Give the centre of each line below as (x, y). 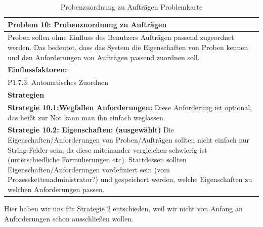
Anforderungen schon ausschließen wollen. (69, 218)
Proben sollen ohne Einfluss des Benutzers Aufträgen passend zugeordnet (121, 37)
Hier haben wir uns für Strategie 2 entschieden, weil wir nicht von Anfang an (123, 209)
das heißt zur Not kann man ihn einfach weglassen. (86, 117)
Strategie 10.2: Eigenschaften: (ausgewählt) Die (91, 130)
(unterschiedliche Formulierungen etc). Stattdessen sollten (97, 160)
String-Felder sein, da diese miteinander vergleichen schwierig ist (107, 149)
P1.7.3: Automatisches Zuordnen (58, 82)
